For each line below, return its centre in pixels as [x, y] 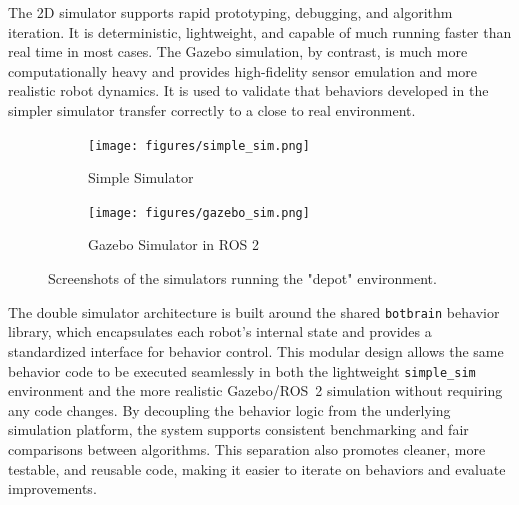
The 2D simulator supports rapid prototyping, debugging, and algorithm [230, 12]
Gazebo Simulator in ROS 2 [174, 244]
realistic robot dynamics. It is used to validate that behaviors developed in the [248, 90]
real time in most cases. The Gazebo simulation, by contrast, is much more [238, 51]
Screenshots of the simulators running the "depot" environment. [242, 278]
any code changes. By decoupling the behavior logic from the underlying [229, 409]
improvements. [52, 488]
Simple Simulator [141, 177]
